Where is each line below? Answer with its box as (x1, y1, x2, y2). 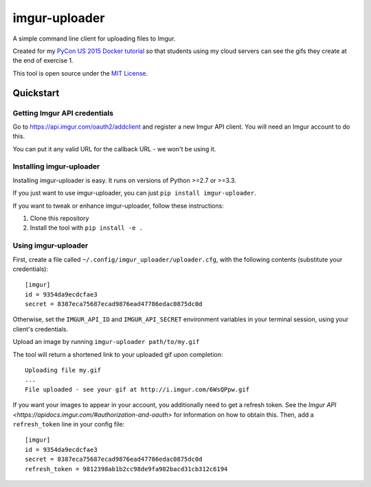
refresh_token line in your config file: (12, 420, 125, 428)
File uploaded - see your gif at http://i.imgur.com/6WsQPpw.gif (25, 385, 250, 393)
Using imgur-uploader (12, 241, 89, 250)
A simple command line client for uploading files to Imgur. (12, 34, 176, 43)
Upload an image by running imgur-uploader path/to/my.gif (12, 338, 200, 346)
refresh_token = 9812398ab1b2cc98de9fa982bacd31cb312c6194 (25, 465, 228, 473)
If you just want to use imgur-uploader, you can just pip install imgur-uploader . (12, 189, 256, 197)
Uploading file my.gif (25, 367, 102, 374)
